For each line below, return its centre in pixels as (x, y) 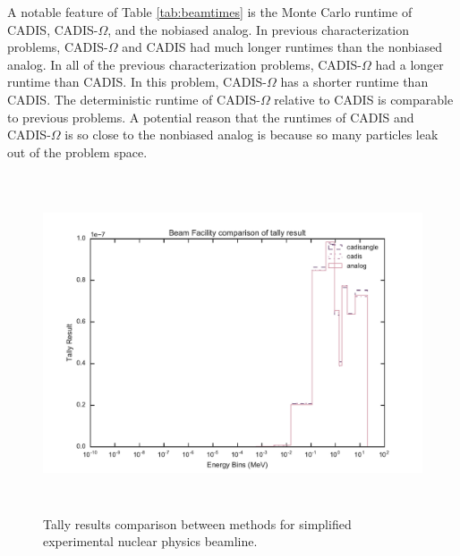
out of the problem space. (77, 152)
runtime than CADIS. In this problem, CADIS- (137, 82)
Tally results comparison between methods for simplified (197, 523)
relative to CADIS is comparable (364, 99)
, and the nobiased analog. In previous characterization (258, 29)
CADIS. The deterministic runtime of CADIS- (134, 99)
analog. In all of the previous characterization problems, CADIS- (185, 64)
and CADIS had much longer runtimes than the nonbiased (282, 47)
